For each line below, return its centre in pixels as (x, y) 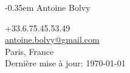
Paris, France (29, 51)
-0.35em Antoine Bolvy (48, 7)
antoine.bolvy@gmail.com (52, 40)
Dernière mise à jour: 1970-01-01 (65, 63)
